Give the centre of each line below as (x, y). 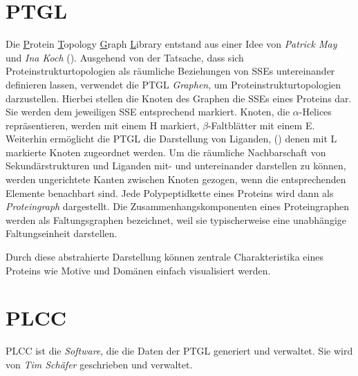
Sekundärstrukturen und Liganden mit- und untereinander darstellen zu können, (176, 166)
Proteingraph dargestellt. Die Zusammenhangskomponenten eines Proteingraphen (178, 206)
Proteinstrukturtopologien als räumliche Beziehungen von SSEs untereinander (170, 71)
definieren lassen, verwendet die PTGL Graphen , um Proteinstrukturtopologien (173, 84)
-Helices (315, 112)
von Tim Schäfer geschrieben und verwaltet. (99, 364)
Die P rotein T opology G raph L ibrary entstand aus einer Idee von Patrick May (171, 44)
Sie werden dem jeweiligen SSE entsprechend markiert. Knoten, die (148, 112)
